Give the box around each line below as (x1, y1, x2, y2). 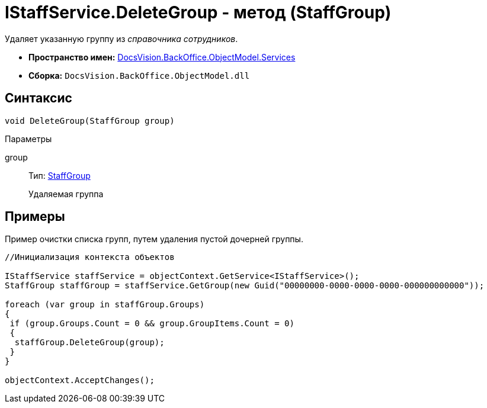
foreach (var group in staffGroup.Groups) (5, 300, 205, 310)
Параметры (5, 133, 52, 144)
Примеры (5, 209, 65, 224)
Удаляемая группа (28, 188, 104, 199)
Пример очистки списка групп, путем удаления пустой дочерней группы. (5, 234, 303, 245)
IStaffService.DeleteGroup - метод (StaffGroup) (5, 2, 392, 23)
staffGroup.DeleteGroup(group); (14, 338, 165, 348)
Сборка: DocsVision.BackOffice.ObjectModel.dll (28, 70, 250, 81)
